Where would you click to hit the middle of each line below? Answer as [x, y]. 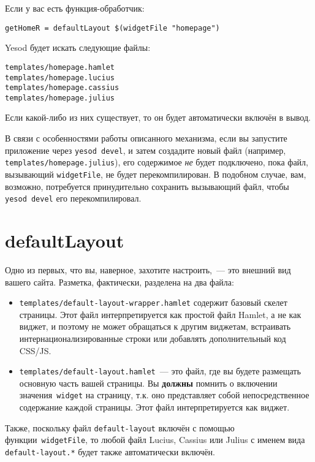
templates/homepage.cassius [62, 88]
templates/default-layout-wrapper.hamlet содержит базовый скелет [153, 302]
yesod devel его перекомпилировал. [73, 198]
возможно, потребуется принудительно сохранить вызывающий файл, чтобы [147, 186]
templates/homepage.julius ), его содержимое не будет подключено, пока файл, [157, 162]
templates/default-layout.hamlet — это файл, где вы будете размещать [160, 371]
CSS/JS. [35, 350]
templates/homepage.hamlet [60, 67]
